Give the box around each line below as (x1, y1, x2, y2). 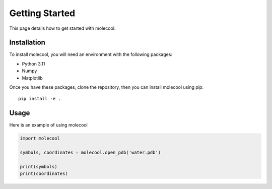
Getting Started (9, 8, 76, 19)
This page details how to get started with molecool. (9, 25, 116, 31)
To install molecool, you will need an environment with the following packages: (9, 51, 172, 57)
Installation (9, 38, 45, 47)
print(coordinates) (20, 171, 68, 176)
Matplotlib (22, 75, 43, 81)
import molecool (20, 136, 60, 141)
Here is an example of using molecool (9, 122, 88, 128)
